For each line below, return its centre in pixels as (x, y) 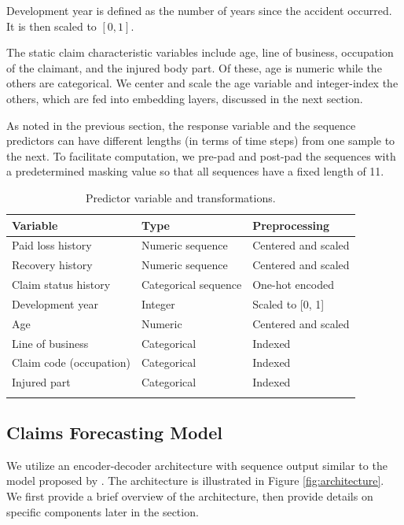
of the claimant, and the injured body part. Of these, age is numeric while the (194, 67)
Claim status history (61, 285)
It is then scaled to (51, 26)
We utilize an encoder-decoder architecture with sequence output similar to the (197, 465)
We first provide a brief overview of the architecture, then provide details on (190, 496)
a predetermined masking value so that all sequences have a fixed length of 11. (195, 171)
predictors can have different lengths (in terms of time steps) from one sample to (201, 140)
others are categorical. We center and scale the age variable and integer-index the (202, 83)
